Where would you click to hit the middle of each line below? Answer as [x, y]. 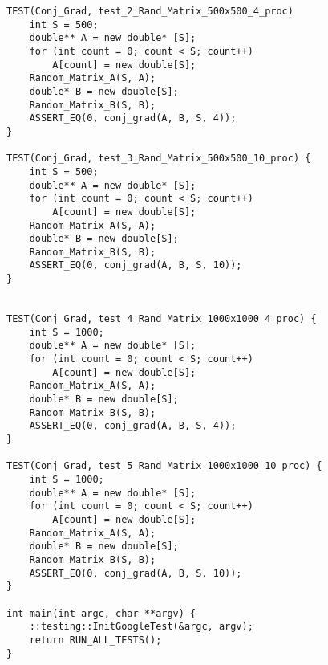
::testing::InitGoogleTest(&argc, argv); [141, 627]
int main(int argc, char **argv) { [101, 613]
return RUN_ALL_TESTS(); [95, 640]
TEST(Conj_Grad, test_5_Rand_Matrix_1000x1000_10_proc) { [164, 466]
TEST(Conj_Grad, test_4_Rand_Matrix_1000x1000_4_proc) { [162, 319]
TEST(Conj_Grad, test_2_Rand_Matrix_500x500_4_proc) [150, 11]
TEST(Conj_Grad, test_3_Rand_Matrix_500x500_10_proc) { [159, 159]
